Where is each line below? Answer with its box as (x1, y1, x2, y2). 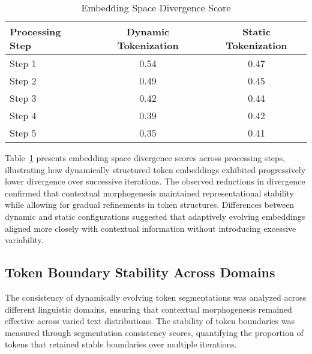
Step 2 (10, 74, 37, 87)
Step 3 (10, 91, 37, 105)
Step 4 (10, 108, 37, 122)
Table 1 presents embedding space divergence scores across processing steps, (5, 152, 286, 164)
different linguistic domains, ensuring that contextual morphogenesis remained (5, 302, 292, 315)
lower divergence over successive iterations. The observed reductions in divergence (5, 175, 305, 187)
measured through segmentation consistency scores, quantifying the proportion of (5, 326, 304, 338)
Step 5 (10, 126, 37, 140)
